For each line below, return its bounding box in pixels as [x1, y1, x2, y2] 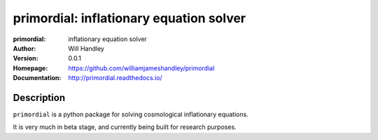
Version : [13, 54, 38, 63]
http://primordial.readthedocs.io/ [68, 74, 162, 82]
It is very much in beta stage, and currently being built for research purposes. [13, 123, 237, 132]
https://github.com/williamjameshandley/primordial [68, 63, 215, 72]
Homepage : [13, 63, 48, 72]
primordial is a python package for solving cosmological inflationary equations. [13, 110, 248, 118]
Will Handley [68, 44, 105, 52]
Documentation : [13, 74, 62, 82]
